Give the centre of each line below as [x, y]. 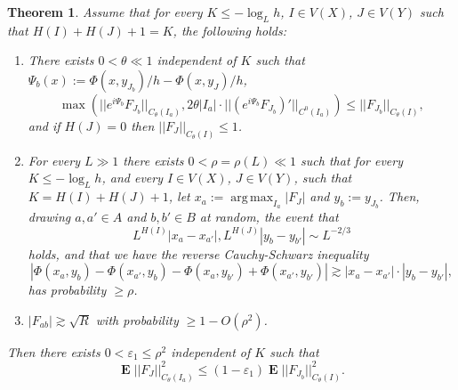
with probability [137, 319]
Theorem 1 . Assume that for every [105, 12]
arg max [252, 198]
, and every [132, 178]
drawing [49, 217]
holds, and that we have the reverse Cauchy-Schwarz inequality [198, 253]
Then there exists [54, 351]
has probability [67, 290]
